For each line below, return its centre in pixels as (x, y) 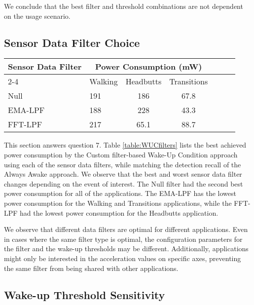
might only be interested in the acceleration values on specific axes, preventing (123, 258)
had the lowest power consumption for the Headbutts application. (119, 212)
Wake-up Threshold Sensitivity (85, 294)
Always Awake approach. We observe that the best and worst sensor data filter (123, 174)
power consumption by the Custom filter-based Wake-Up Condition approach (121, 154)
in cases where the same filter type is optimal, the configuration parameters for (123, 239)
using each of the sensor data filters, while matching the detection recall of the (123, 164)
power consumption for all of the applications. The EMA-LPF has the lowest (120, 193)
